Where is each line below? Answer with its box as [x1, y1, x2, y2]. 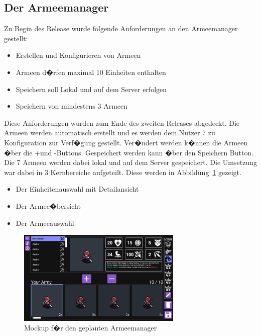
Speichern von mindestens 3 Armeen [16, 101, 128, 111]
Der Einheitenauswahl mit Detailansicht [16, 184, 139, 194]
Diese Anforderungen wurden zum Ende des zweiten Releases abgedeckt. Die [4, 117, 239, 128]
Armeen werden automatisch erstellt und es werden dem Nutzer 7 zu [4, 127, 215, 138]
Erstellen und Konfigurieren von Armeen [16, 50, 141, 60]
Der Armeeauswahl [16, 217, 74, 228]
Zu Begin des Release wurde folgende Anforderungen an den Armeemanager [4, 23, 238, 34]
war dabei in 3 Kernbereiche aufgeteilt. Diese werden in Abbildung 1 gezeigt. [4, 166, 241, 177]
